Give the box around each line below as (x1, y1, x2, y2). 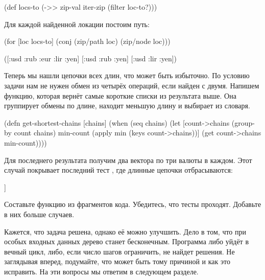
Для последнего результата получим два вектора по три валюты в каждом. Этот (4, 154, 252, 165)
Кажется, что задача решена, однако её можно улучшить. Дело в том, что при (4, 226, 247, 237)
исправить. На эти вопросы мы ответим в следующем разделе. (4, 266, 199, 276)
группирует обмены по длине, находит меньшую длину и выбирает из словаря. (4, 100, 250, 111)
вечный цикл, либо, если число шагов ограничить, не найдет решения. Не (4, 246, 235, 256)
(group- (231, 117, 255, 128)
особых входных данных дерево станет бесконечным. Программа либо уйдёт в (4, 236, 249, 247)
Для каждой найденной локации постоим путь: (4, 18, 150, 29)
